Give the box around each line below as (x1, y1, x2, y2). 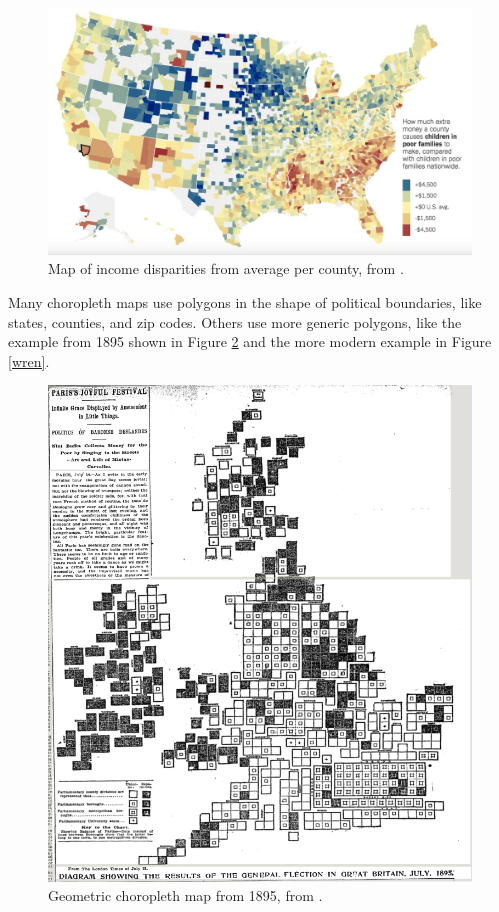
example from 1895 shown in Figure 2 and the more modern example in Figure (8, 331, 492, 352)
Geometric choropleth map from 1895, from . (48, 885, 323, 906)
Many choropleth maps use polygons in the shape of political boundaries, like (8, 291, 482, 312)
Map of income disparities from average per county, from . (48, 258, 404, 279)
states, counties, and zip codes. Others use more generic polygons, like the (8, 311, 462, 332)
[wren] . (8, 350, 50, 371)
